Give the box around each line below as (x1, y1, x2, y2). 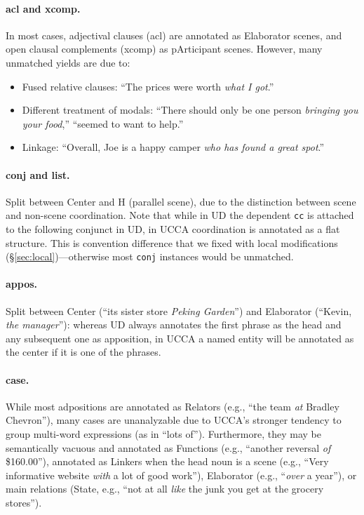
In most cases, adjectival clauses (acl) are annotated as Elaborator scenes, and (6, 27, 342, 42)
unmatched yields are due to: (6, 55, 130, 69)
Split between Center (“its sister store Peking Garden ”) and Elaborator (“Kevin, (6, 303, 352, 318)
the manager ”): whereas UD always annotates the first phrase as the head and (6, 317, 342, 332)
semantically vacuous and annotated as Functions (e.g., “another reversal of (6, 440, 331, 455)
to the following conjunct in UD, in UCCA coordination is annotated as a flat (6, 222, 340, 236)
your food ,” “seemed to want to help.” (22, 116, 184, 131)
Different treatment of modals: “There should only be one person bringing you (22, 102, 358, 117)
